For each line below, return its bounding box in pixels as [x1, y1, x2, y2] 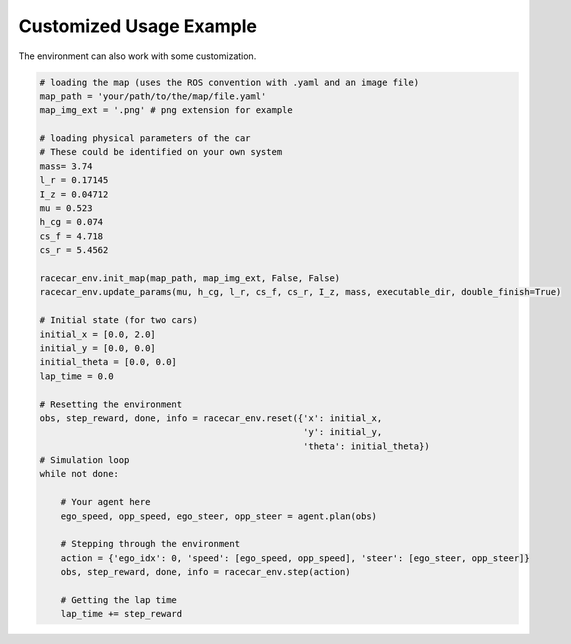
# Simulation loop [39, 455, 130, 466]
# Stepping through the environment [60, 538, 240, 550]
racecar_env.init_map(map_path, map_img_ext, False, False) [39, 273, 341, 284]
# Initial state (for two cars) [39, 315, 199, 326]
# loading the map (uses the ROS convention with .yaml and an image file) [39, 76, 420, 88]
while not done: [39, 468, 120, 480]
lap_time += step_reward [60, 608, 183, 620]
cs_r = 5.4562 [39, 245, 109, 256]
